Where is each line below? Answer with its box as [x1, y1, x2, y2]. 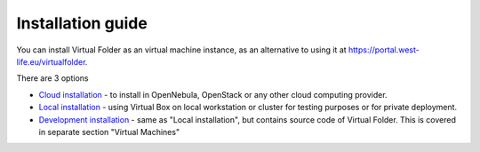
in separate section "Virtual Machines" [38, 126, 180, 137]
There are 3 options [16, 73, 89, 84]
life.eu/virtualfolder [16, 56, 86, 67]
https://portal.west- [348, 44, 420, 55]
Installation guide [16, 13, 148, 33]
